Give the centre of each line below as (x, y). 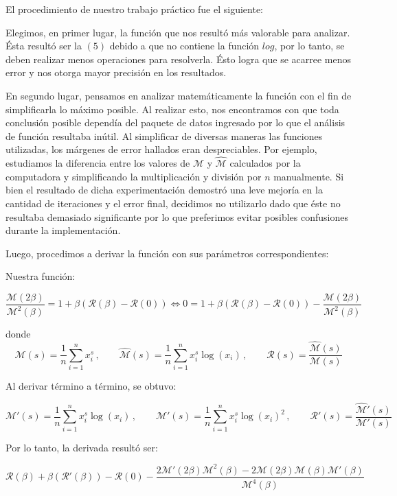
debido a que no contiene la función (184, 46)
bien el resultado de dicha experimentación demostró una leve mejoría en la (164, 190)
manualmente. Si (309, 176)
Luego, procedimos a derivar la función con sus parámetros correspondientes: (167, 253)
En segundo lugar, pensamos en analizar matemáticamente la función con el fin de (179, 95)
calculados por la (265, 163)
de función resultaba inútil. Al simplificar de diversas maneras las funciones (164, 135)
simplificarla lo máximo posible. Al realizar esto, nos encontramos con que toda (172, 109)
